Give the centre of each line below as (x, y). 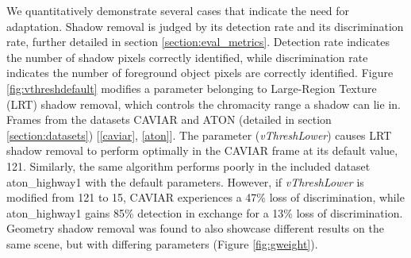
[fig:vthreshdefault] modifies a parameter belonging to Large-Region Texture (192, 88)
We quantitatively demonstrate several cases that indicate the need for (178, 10)
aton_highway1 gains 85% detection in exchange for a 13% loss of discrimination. (205, 212)
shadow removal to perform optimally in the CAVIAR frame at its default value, (202, 150)
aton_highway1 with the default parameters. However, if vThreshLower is (185, 181)
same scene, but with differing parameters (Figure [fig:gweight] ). (162, 243)
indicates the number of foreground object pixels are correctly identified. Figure (200, 73)
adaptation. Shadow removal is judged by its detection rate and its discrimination (205, 26)
